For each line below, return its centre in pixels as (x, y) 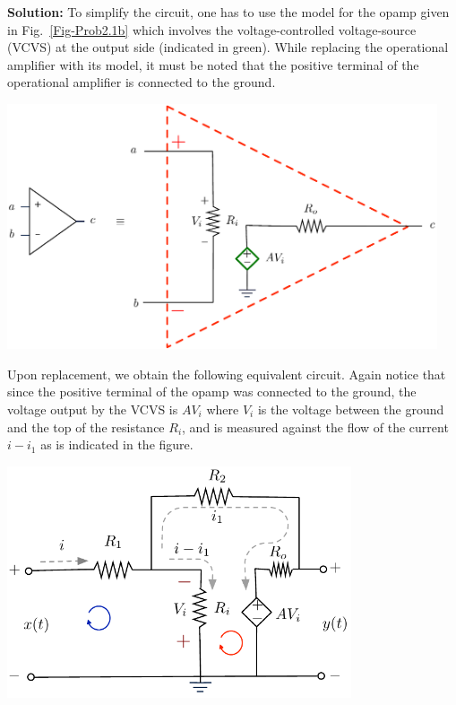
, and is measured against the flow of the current (315, 426)
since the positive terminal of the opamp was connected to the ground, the (212, 392)
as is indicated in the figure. (117, 444)
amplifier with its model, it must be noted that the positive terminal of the (213, 64)
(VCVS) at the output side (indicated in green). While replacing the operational (228, 47)
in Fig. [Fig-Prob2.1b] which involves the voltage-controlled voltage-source (212, 29)
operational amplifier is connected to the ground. (142, 82)
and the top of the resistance (86, 426)
